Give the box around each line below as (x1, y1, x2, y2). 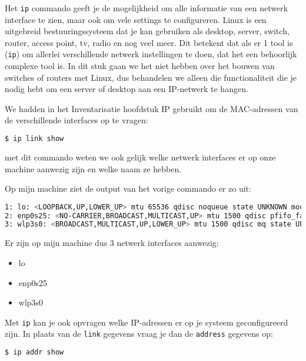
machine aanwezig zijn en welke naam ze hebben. (5, 162, 182, 175)
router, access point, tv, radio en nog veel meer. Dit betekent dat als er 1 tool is (5, 36, 293, 48)
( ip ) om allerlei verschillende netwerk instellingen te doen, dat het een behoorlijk (5, 48, 297, 60)
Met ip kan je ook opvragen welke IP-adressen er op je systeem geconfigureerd (5, 316, 288, 328)
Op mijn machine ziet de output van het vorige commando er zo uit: (5, 182, 251, 195)
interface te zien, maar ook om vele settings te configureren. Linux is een (5, 13, 267, 25)
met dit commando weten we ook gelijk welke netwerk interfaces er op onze (5, 150, 276, 163)
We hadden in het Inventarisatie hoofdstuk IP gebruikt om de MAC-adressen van (5, 102, 298, 114)
